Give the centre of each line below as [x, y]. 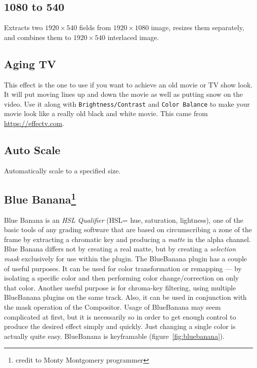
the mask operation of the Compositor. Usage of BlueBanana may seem [112, 307]
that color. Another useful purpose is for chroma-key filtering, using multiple [120, 287]
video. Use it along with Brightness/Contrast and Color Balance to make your [127, 103]
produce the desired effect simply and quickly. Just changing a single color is [120, 326]
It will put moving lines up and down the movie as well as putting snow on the [124, 94]
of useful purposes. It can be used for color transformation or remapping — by [123, 268]
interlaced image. [133, 37]
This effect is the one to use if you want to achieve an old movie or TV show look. [128, 84]
